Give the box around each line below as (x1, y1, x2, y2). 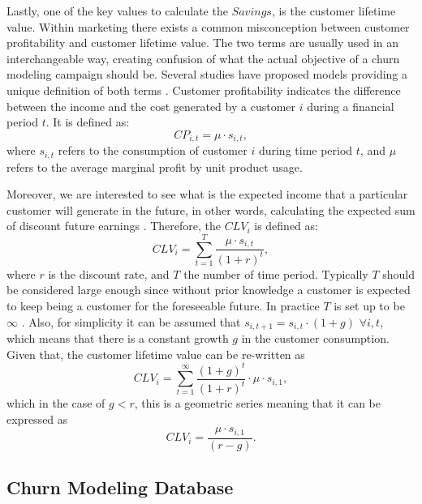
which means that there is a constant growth (6, 330, 229, 346)
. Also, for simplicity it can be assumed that (21, 313, 241, 330)
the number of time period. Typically (183, 265, 368, 282)
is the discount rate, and (48, 265, 170, 282)
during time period (258, 142, 353, 159)
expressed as (6, 410, 68, 427)
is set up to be (334, 297, 405, 314)
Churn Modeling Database (6, 475, 234, 500)
